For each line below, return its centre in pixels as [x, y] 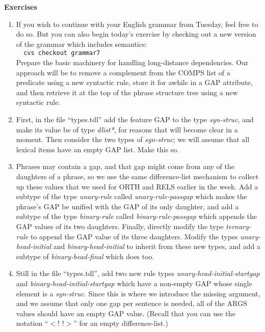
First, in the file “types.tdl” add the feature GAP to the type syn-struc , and [135, 119]
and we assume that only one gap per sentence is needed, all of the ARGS [131, 303]
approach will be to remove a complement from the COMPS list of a [123, 72]
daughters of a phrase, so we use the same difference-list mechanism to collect [137, 176]
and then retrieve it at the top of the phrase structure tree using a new [127, 92]
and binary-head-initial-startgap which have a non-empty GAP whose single [134, 283]
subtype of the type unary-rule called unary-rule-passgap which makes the [131, 196]
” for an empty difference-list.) [121, 323]
